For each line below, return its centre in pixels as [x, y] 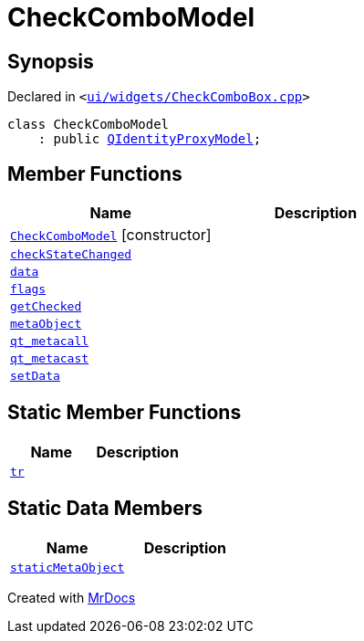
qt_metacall [50, 342]
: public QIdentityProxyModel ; [150, 139]
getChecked [46, 307]
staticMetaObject [68, 567]
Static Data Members [105, 509]
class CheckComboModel [88, 125]
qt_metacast [50, 359]
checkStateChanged [71, 255]
